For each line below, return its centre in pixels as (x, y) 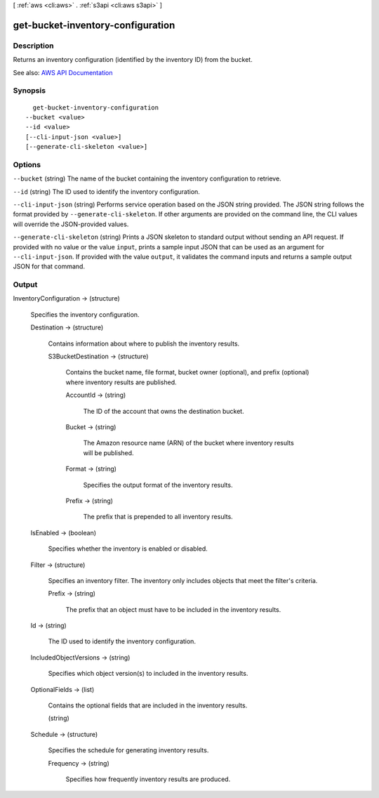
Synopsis (29, 91)
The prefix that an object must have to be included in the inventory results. (173, 609)
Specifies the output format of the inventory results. (158, 485)
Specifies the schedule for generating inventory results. (128, 750)
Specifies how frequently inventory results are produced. (148, 779)
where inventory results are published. (121, 382)
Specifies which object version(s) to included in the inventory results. (148, 674)
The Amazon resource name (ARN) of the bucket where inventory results (188, 443)
